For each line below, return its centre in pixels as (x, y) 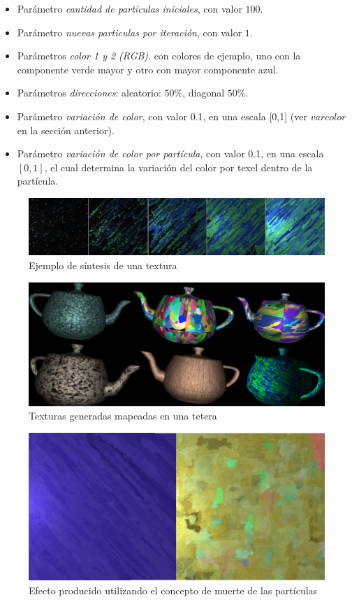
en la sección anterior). (66, 130)
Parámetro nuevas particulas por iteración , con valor (130, 32)
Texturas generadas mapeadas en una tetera (123, 416)
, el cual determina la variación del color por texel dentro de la (178, 167)
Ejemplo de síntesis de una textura (103, 265)
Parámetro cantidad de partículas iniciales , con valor (130, 8)
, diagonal (204, 93)
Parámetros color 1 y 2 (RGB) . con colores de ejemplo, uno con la (159, 56)
